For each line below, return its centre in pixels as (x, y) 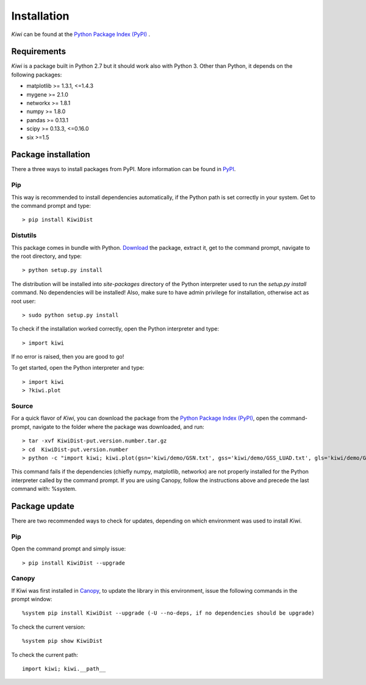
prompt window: (32, 599)
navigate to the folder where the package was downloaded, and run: (118, 427)
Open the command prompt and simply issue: (69, 549)
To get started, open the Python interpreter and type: (78, 368)
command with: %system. (44, 489)
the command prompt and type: (51, 206)
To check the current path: (45, 654)
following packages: (37, 75)
